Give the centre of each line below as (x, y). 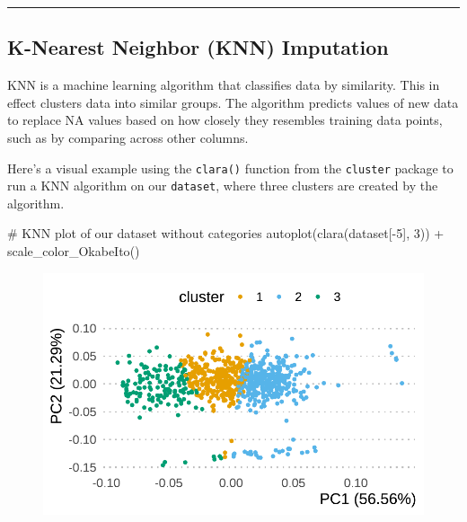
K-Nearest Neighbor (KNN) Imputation (198, 47)
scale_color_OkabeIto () (74, 251)
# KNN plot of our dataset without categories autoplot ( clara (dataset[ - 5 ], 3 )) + (226, 233)
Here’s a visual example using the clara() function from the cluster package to (230, 168)
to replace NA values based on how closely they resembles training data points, (225, 120)
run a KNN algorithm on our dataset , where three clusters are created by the (223, 186)
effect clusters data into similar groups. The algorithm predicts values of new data (233, 102)
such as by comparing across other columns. (128, 137)
